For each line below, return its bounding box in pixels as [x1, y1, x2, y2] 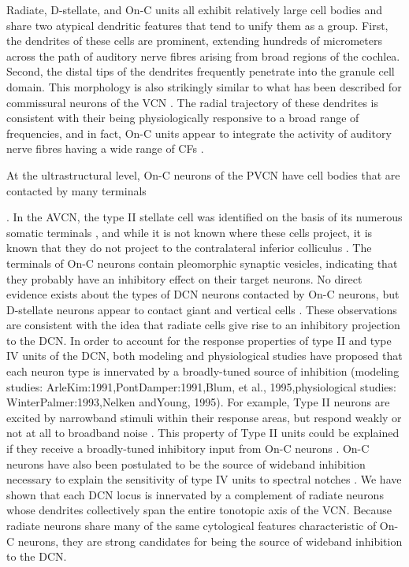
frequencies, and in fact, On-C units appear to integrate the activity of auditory [6, 124, 392, 141]
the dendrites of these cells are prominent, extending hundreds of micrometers [6, 32, 382, 49]
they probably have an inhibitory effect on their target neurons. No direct [6, 270, 363, 287]
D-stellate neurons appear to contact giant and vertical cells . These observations [6, 301, 397, 317]
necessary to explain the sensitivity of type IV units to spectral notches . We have [6, 471, 402, 487]
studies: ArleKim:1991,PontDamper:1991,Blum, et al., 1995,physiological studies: [6, 378, 396, 395]
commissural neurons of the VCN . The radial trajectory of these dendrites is [6, 94, 379, 110]
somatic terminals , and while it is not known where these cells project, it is [6, 224, 373, 240]
